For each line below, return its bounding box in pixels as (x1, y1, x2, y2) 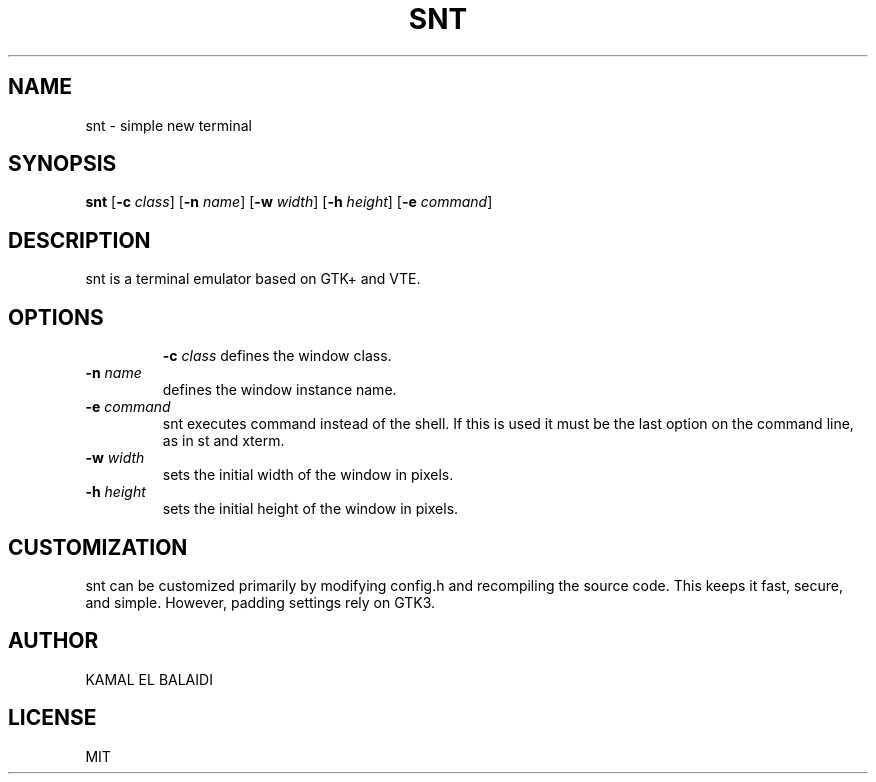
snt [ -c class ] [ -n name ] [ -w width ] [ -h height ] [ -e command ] (85, 193, 493, 211)
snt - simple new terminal (85, 116, 252, 134)
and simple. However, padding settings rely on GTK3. (85, 593, 436, 611)
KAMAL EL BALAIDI (85, 670, 213, 688)
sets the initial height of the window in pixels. (162, 500, 459, 518)
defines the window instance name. (162, 381, 397, 399)
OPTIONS (8, 304, 104, 330)
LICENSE (8, 705, 97, 731)
